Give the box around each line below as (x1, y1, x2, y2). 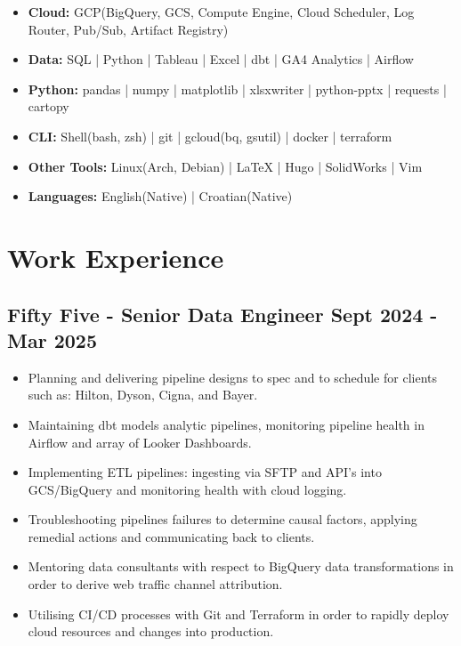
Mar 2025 (7, 326, 97, 353)
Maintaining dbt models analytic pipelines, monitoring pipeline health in (28, 415, 425, 433)
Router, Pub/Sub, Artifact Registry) (28, 20, 229, 38)
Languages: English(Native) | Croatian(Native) (28, 187, 293, 206)
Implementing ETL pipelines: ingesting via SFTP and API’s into (28, 463, 382, 481)
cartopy (28, 97, 69, 116)
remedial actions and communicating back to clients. (28, 527, 315, 545)
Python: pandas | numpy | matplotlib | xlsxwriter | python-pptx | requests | (28, 79, 447, 98)
